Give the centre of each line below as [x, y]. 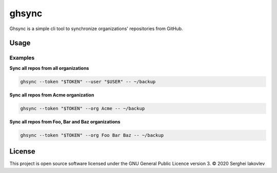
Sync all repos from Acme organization [52, 95]
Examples [22, 58]
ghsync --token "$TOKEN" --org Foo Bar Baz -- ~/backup [92, 135]
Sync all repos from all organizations [49, 68]
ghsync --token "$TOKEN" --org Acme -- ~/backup [83, 108]
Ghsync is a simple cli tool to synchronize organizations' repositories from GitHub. [96, 29]
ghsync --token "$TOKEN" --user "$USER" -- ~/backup [88, 81]
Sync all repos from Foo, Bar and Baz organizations [65, 121]
